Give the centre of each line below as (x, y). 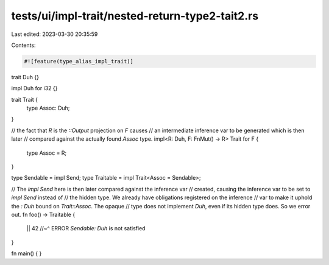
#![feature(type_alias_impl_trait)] (79, 61)
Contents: (23, 45)
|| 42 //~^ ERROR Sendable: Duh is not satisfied (86, 228)
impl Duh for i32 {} (34, 88)
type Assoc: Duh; (48, 108)
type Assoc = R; (47, 153)
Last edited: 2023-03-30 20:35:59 (55, 34)
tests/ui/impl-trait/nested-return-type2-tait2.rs (135, 16)
